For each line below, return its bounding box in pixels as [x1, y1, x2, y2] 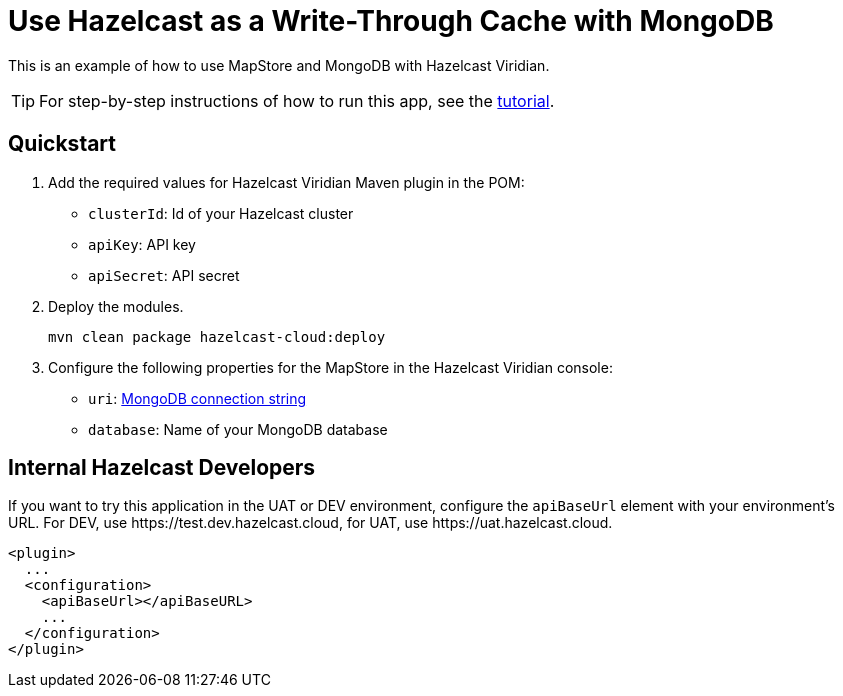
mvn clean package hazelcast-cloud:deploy [48, 328, 386, 345]
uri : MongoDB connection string [88, 389, 307, 407]
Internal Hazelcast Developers [8, 455, 316, 481]
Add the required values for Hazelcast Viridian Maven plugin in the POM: [48, 173, 525, 191]
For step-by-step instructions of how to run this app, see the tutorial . [39, 90, 555, 111]
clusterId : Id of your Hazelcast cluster [88, 204, 354, 222]
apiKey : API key [88, 235, 196, 253]
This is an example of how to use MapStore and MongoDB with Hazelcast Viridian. [8, 56, 550, 74]
